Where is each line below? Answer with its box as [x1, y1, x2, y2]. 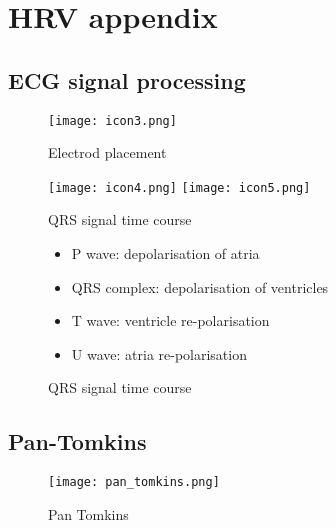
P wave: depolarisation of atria [71, 243, 260, 264]
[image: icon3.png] [48, 113, 177, 128]
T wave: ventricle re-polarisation [71, 310, 270, 331]
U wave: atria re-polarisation [71, 343, 247, 364]
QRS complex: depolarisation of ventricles [71, 276, 329, 297]
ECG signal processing [8, 64, 246, 95]
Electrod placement [48, 142, 167, 163]
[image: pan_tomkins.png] [48, 475, 220, 490]
